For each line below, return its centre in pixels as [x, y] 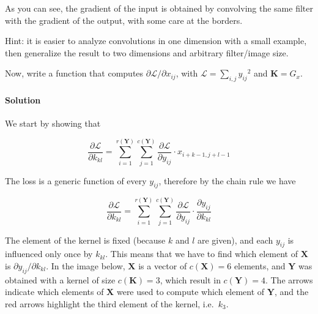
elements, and [260, 266]
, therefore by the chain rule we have [227, 180]
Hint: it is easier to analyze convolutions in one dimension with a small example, [156, 41]
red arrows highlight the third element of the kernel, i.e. [109, 303]
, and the [291, 292]
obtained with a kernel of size [60, 279]
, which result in [190, 279]
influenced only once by [49, 254]
